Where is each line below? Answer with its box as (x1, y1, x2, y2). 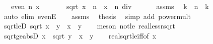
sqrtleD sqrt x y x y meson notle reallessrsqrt (4, 20, 175, 31)
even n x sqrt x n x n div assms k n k (11, 1, 209, 11)
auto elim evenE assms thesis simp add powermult (4, 10, 191, 21)
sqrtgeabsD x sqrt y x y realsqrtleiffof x (4, 30, 157, 40)
